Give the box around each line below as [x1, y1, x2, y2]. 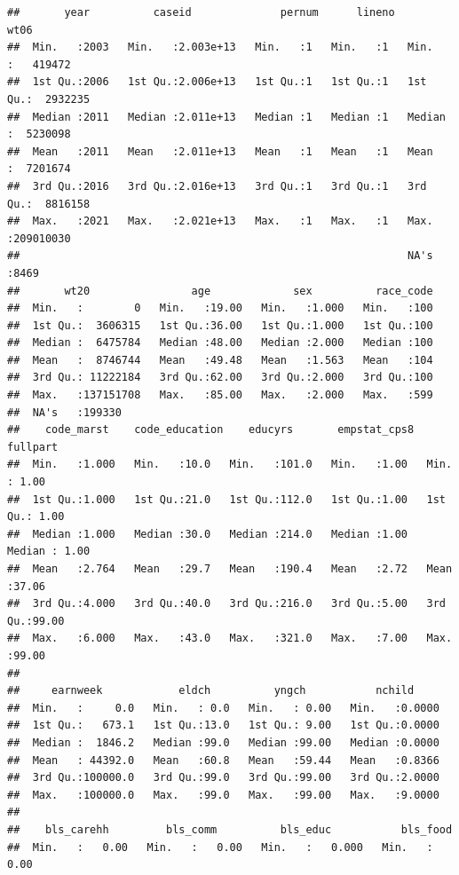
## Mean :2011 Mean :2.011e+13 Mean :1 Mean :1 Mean [7, 145, 433, 158]
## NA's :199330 [7, 406, 122, 419]
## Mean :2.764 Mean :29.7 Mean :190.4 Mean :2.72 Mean [7, 563, 453, 575]
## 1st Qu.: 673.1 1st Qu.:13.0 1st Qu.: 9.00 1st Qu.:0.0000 [7, 719, 439, 732]
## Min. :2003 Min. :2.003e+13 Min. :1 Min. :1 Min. [7, 41, 433, 54]
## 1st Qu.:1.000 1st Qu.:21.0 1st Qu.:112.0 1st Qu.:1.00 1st [7, 493, 446, 506]
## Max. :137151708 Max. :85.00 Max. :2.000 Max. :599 [7, 389, 433, 402]
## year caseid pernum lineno [7, 6, 395, 19]
